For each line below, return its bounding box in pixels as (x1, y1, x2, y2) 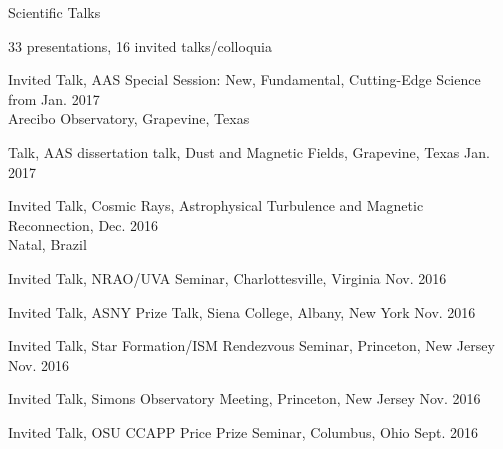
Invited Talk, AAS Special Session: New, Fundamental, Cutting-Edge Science (8, 69, 481, 90)
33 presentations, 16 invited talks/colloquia (8, 35, 272, 56)
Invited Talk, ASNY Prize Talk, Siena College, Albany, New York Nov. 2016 (8, 301, 476, 322)
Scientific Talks (8, 2, 101, 22)
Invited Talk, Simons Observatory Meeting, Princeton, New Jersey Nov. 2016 (8, 388, 481, 409)
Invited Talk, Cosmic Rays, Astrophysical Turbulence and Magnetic (8, 195, 424, 216)
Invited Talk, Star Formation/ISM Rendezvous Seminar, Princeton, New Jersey (8, 335, 495, 356)
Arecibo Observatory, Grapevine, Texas (8, 108, 250, 129)
